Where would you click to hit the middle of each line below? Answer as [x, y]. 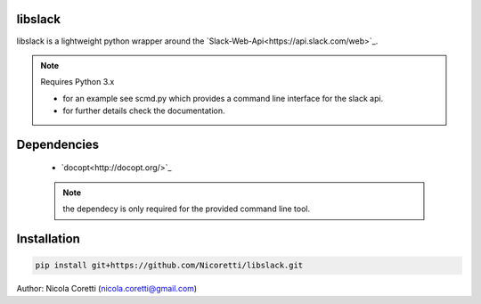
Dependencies [58, 144]
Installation [48, 239]
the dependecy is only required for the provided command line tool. [187, 209]
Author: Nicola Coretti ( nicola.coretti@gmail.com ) [107, 289]
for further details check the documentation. [144, 111]
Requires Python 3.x [77, 82]
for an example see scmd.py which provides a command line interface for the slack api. [223, 98]
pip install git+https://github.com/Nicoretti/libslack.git [169, 266]
